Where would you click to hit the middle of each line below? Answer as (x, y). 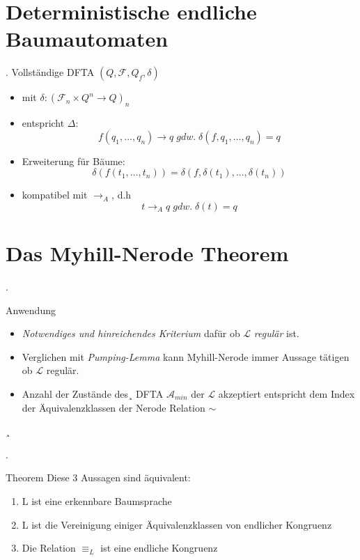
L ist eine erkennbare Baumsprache (97, 500)
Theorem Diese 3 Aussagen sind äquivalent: (98, 477)
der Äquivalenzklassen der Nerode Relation (114, 407)
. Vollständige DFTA (50, 72)
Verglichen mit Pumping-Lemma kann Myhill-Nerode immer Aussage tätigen (186, 356)
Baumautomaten (87, 39)
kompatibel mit (55, 195)
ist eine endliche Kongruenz (159, 548)
